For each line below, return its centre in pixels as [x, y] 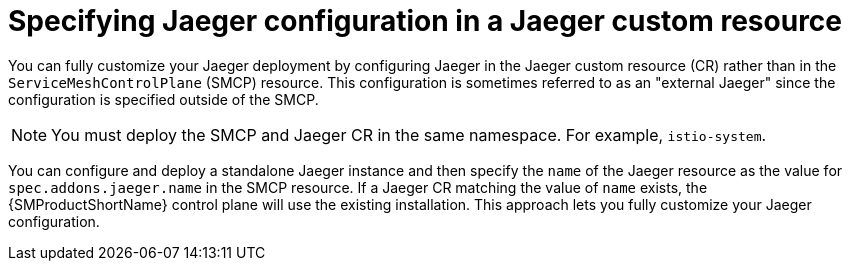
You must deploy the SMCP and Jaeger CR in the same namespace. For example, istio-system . [409, 134]
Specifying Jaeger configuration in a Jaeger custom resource [425, 21]
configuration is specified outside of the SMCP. [163, 99]
